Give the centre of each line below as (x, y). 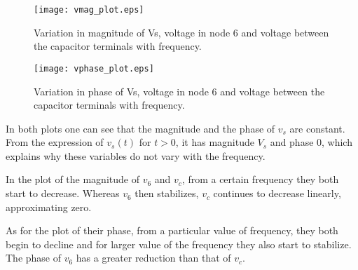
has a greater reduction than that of (153, 258)
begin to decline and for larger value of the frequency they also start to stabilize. (179, 244)
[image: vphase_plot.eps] (94, 68)
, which (337, 142)
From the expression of (55, 142)
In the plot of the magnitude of (73, 179)
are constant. (317, 128)
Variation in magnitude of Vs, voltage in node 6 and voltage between (181, 32)
